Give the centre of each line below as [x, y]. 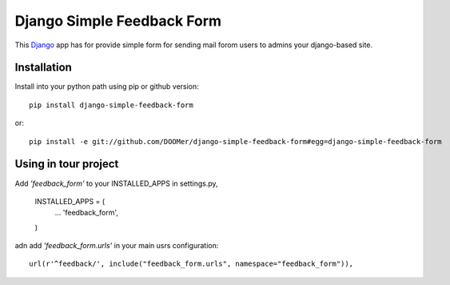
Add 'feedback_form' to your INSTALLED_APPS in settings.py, [117, 183]
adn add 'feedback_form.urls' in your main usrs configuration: [117, 246]
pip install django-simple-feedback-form [111, 105]
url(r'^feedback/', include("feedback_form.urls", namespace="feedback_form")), [191, 264]
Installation [43, 68]
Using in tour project [67, 164]
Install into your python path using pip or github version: [107, 86]
